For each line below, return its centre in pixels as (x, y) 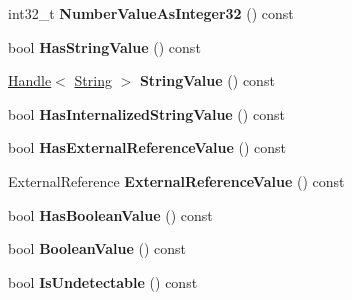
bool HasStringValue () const (104, 46)
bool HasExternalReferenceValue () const (147, 147)
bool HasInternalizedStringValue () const (146, 113)
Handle (30, 80)
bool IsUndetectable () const (103, 281)
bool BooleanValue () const (97, 248)
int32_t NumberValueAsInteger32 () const (151, 13)
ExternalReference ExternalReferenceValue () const (176, 180)
